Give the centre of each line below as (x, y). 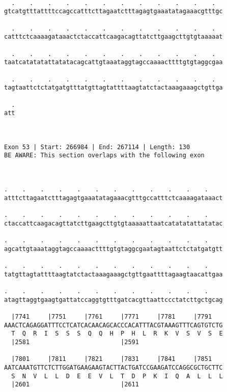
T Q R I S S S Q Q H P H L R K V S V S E (117, 334)
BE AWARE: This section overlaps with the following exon (104, 156)
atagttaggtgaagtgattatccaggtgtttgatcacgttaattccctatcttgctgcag (113, 300)
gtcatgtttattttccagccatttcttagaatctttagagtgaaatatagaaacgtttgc (113, 11)
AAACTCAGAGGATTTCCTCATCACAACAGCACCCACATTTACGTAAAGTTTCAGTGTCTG (113, 325)
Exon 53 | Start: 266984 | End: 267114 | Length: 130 (97, 147)
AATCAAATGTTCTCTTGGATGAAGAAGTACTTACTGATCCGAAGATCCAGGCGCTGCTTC (113, 367)
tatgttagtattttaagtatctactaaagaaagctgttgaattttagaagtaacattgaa (113, 274)
